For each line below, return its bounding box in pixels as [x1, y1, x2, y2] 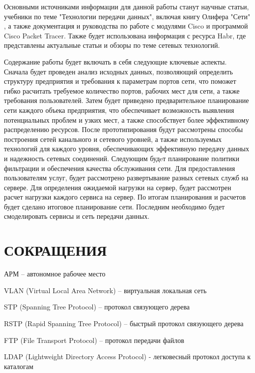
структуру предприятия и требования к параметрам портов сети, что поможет [4, 76, 236, 86]
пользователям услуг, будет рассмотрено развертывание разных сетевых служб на [4, 172, 249, 183]
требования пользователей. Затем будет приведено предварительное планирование [4, 95, 249, 105]
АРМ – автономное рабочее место [4, 269, 106, 279]
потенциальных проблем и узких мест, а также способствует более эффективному [4, 114, 249, 125]
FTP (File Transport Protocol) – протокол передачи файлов [4, 335, 184, 345]
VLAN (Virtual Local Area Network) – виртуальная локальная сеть [4, 285, 207, 295]
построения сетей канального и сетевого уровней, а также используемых [4, 134, 222, 144]
